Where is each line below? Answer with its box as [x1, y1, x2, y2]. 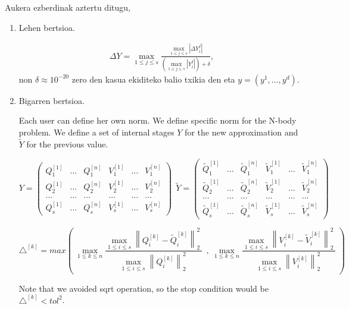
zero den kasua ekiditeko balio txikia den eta [71, 72, 235, 85]
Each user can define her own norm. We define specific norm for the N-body [18, 114, 297, 127]
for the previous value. [26, 137, 108, 150]
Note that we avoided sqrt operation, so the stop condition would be [18, 282, 269, 294]
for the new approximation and [185, 126, 298, 138]
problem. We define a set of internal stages [18, 126, 174, 138]
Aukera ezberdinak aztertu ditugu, [5, 1, 130, 13]
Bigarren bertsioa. [18, 94, 85, 106]
